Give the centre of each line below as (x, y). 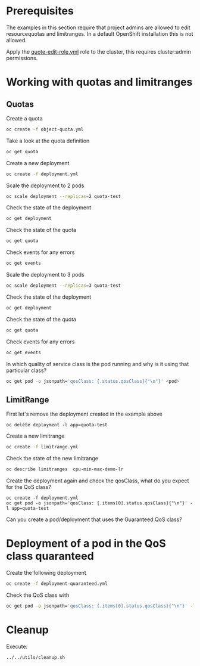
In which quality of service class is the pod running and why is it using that (98, 364)
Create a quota (24, 118)
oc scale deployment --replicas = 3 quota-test (63, 286)
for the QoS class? (29, 487)
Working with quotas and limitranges (99, 82)
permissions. (22, 58)
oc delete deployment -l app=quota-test (57, 425)
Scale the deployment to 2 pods (45, 185)
